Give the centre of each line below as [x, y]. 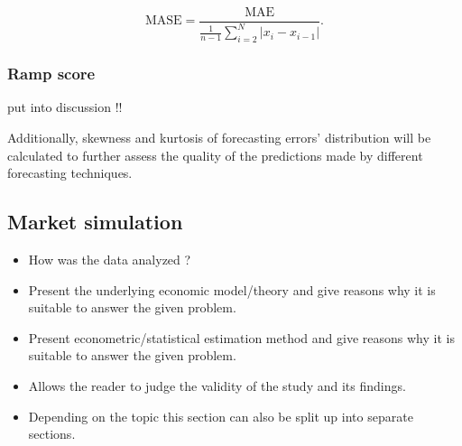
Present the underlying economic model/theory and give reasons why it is [232, 289]
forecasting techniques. [70, 173]
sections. [52, 434]
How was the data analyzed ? [110, 259]
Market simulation [95, 222]
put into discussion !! [65, 107]
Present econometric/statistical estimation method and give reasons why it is [241, 337]
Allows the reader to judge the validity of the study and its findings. [217, 385]
